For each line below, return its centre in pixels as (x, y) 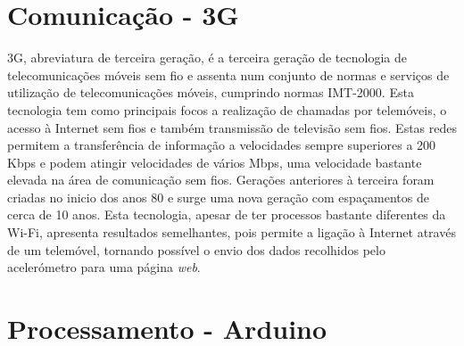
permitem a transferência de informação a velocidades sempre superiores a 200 (222, 145)
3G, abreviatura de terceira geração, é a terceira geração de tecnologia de (207, 58)
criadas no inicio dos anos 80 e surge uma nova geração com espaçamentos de (218, 197)
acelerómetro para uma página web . (104, 267)
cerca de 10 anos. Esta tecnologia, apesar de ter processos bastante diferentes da (227, 214)
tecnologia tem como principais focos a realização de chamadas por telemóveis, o (227, 109)
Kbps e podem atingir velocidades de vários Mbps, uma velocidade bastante (215, 162)
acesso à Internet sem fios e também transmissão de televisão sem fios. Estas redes (232, 127)
